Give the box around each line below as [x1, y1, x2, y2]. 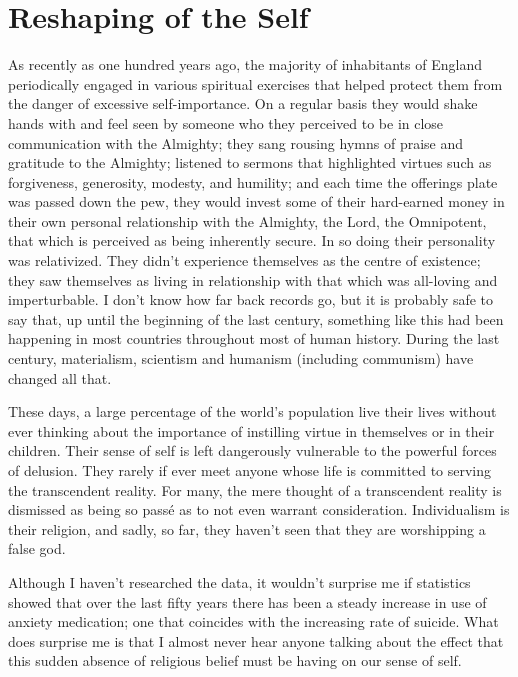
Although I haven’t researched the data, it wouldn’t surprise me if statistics [8, 571, 471, 592]
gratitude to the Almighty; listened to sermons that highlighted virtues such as [8, 152, 492, 173]
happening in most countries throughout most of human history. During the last [8, 328, 500, 349]
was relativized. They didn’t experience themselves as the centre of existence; [8, 250, 481, 271]
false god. [8, 538, 66, 559]
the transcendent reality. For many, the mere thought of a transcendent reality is [8, 479, 502, 500]
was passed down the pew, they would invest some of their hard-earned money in [8, 191, 505, 212]
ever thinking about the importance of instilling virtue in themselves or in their [8, 420, 495, 441]
